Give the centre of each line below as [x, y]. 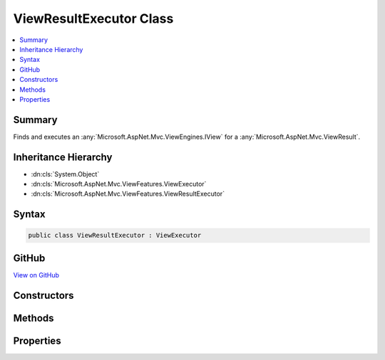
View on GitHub [36, 275]
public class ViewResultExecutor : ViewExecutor [115, 235]
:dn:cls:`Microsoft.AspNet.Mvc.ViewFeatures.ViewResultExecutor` [128, 194]
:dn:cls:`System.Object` [65, 174]
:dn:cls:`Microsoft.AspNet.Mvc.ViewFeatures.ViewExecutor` [119, 184]
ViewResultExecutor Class [93, 18]
